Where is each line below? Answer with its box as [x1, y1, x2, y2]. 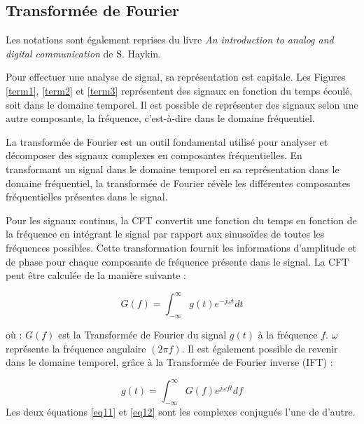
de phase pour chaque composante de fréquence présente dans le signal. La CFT [6, 254, 349, 268]
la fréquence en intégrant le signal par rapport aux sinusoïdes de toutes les [6, 226, 325, 241]
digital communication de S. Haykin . [6, 46, 162, 60]
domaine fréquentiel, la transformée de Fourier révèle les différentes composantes [6, 175, 351, 190]
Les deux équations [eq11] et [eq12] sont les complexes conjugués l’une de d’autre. [6, 404, 356, 419]
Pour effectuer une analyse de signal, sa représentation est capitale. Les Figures [6, 69, 346, 84]
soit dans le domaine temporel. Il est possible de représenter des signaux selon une [6, 97, 358, 111]
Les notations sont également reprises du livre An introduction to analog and [6, 32, 334, 47]
